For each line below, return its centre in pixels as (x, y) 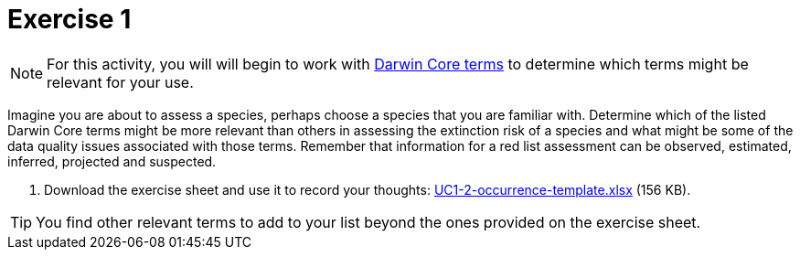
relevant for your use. (120, 82)
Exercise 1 (69, 19)
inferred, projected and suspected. (112, 161)
